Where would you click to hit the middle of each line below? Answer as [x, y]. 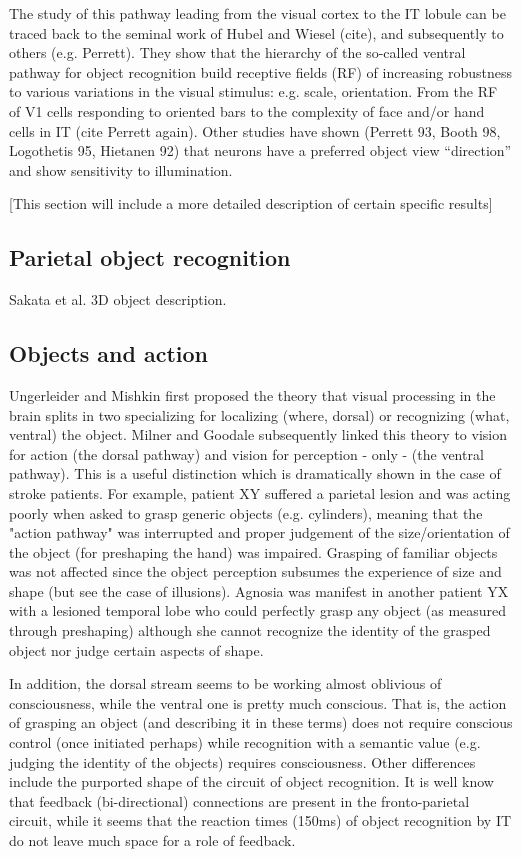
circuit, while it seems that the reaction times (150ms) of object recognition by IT [260, 820]
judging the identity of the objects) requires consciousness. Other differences [242, 761]
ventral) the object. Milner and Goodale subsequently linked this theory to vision [258, 434]
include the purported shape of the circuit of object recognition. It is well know [251, 781]
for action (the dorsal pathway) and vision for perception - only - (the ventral [246, 453]
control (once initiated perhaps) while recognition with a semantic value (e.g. [245, 742]
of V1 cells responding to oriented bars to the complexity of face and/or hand [247, 110]
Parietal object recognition [150, 257]
